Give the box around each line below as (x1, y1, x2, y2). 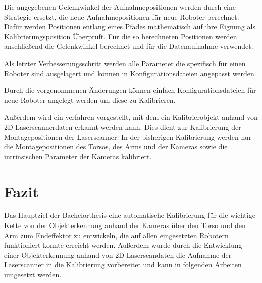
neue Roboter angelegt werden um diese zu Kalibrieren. (4, 94, 176, 105)
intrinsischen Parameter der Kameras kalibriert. (4, 151, 152, 161)
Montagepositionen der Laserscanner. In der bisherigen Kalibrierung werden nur (4, 131, 252, 142)
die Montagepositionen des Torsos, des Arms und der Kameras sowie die (4, 141, 228, 152)
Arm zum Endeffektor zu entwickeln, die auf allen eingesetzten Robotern (4, 230, 229, 240)
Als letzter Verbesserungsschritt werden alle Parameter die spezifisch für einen (4, 58, 246, 68)
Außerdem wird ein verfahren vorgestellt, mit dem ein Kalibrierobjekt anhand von (4, 111, 258, 122)
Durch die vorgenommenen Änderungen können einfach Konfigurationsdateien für (4, 85, 256, 95)
